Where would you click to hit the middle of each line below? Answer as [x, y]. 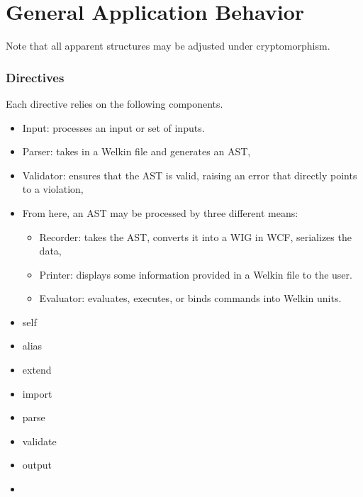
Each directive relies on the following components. [115, 103]
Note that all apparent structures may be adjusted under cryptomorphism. [168, 46]
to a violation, [53, 189]
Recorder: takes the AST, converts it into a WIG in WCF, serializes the [195, 236]
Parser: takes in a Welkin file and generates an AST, [136, 151]
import [37, 393]
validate [39, 441]
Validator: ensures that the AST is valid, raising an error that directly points [190, 175]
